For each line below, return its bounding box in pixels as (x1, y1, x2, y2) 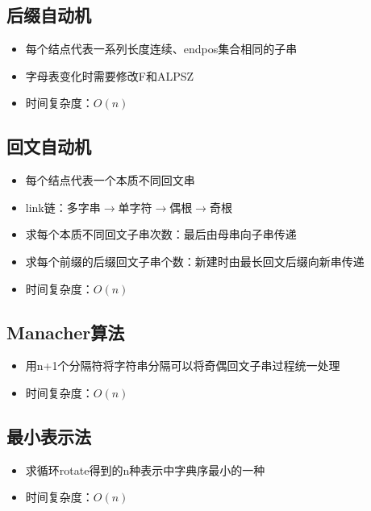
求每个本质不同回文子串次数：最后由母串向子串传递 (25, 226, 297, 243)
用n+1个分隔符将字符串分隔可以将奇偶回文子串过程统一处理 (25, 357, 340, 374)
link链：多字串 (25, 198, 101, 215)
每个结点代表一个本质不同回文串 (25, 172, 195, 189)
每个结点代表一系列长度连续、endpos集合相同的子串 (25, 40, 298, 57)
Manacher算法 (6, 319, 125, 344)
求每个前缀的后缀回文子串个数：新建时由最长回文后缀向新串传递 (25, 252, 365, 269)
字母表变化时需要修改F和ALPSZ (25, 67, 194, 84)
